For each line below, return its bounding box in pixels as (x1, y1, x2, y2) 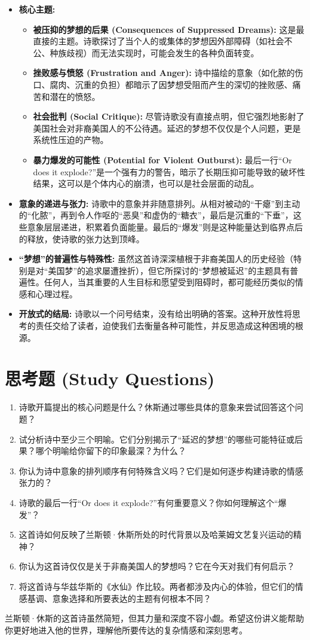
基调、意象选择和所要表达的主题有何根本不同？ (27, 592, 211, 604)
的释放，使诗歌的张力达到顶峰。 (19, 232, 145, 245)
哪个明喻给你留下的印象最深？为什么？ (35, 444, 186, 457)
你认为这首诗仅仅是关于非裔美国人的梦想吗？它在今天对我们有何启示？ (19, 560, 295, 572)
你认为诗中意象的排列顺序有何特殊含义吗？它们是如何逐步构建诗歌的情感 (19, 464, 303, 477)
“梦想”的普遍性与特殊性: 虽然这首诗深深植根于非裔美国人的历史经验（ (19, 252, 293, 265)
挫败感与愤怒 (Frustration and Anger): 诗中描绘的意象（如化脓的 (33, 66, 295, 79)
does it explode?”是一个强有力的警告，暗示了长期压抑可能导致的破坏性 (33, 165, 306, 178)
